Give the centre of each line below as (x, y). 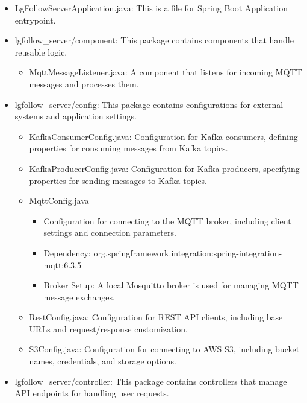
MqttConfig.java (59, 201)
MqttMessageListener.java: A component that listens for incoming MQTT (166, 72)
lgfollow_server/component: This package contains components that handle (154, 40)
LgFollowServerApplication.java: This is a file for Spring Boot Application (151, 8)
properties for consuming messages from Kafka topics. (129, 148)
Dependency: (67, 252)
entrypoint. (35, 20)
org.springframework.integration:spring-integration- (188, 252)
